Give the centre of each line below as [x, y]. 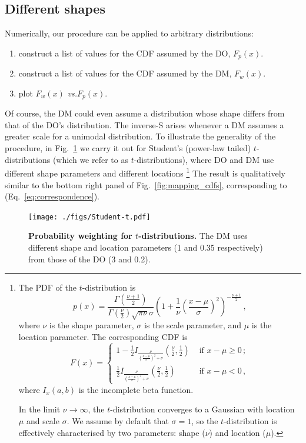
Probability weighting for [80, 236]
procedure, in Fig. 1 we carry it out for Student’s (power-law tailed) [128, 148]
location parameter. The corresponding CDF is [103, 337]
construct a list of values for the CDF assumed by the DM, [125, 73]
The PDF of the [47, 287]
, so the [205, 421]
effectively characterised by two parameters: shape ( [112, 432]
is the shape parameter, [92, 325]
